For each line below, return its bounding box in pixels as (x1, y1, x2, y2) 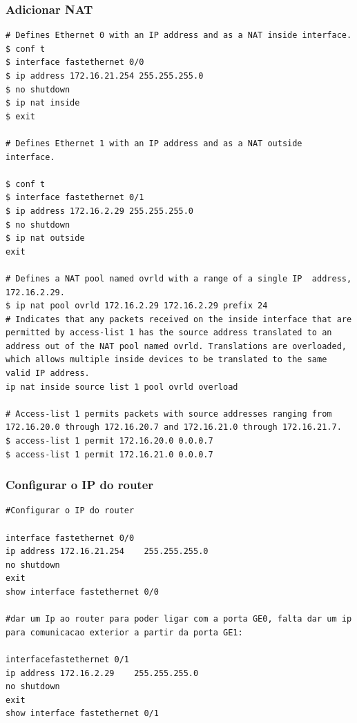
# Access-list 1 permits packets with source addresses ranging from (6, 408, 332, 419)
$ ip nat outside (6, 233, 85, 244)
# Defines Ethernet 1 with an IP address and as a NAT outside (6, 138, 302, 148)
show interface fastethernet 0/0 (6, 587, 159, 597)
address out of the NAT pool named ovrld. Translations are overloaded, (6, 341, 347, 351)
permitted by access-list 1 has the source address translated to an (6, 328, 332, 338)
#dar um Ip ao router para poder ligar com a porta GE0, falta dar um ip (6, 614, 352, 624)
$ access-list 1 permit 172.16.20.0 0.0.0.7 (6, 436, 213, 446)
